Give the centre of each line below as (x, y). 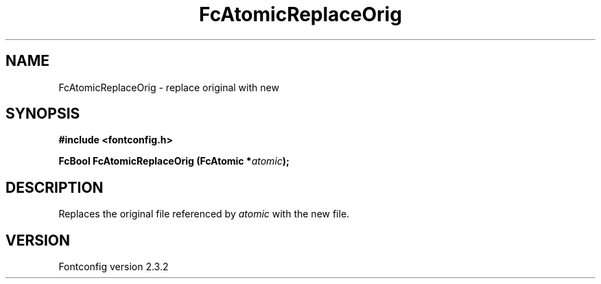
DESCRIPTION (55, 187)
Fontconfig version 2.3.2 (114, 267)
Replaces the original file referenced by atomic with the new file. (204, 214)
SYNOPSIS (43, 114)
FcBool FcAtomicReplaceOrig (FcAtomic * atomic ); (174, 161)
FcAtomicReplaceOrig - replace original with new (169, 87)
